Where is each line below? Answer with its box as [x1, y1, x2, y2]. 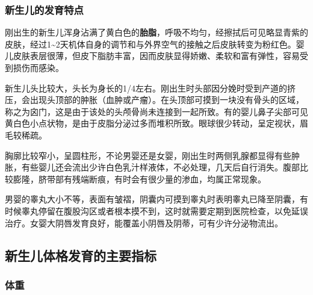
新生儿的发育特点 [5, 2, 84, 17]
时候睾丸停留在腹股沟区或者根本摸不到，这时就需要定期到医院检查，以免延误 [5, 204, 308, 217]
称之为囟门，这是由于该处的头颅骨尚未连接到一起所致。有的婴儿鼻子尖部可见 [5, 105, 308, 117]
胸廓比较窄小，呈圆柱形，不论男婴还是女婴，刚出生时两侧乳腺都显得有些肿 [5, 149, 300, 161]
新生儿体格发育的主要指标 [5, 246, 156, 264]
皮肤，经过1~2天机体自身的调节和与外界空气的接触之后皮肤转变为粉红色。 [5, 37, 296, 50]
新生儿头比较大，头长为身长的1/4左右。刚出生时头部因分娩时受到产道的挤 [5, 81, 296, 94]
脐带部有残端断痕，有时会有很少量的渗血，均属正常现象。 [38, 172, 266, 185]
